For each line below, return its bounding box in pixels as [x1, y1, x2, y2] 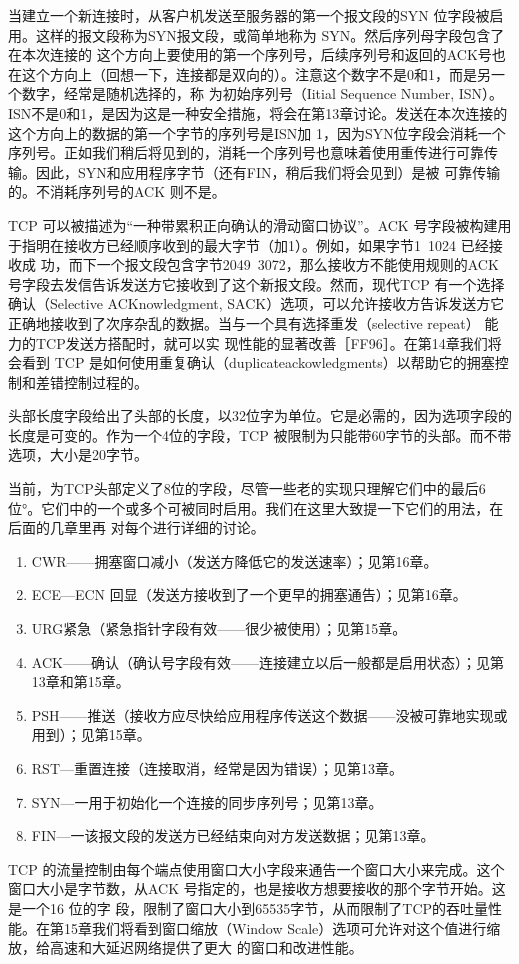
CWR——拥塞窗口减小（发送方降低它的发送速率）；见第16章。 [31, 550, 438, 571]
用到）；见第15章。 [31, 724, 151, 745]
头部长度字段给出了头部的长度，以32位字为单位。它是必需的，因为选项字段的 [8, 405, 512, 426]
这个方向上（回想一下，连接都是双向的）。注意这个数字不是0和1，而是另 [21, 63, 491, 84]
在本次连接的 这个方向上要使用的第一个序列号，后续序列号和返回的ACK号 [8, 44, 492, 65]
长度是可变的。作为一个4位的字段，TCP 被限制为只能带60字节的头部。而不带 [8, 424, 512, 445]
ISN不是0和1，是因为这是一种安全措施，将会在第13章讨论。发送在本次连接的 [8, 102, 508, 123]
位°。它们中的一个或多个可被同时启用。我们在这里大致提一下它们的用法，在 [8, 497, 504, 518]
